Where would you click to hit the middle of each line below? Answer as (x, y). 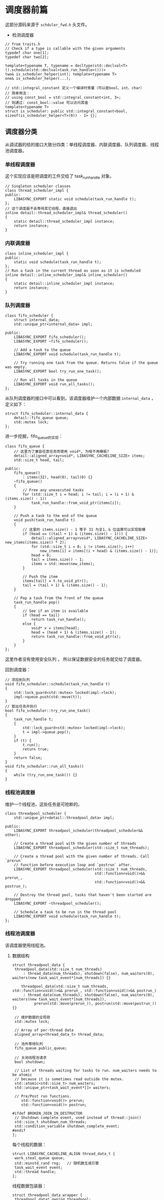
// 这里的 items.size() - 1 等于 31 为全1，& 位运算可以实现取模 (84, 530)
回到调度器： (18, 670)
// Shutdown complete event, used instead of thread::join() (78, 1118)
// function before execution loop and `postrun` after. (73, 865)
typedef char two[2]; (27, 57)
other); (13, 835)
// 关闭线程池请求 (31, 1058)
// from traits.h (23, 44)
